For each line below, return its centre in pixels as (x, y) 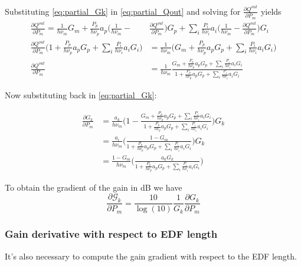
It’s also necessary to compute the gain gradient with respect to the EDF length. (151, 256)
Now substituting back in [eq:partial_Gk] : (81, 95)
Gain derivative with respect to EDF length (111, 234)
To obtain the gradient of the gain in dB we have (94, 187)
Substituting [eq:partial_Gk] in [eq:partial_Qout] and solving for (123, 11)
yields (271, 11)
